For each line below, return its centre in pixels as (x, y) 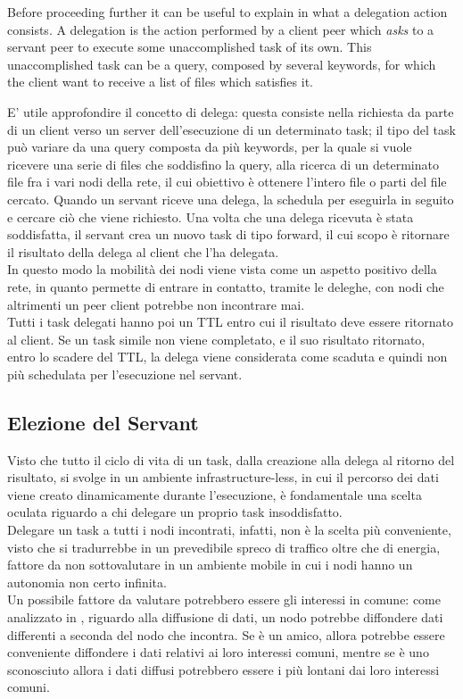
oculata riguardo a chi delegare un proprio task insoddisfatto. (175, 512)
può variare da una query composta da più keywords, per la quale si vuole (210, 147)
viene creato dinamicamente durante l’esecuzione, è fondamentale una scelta (215, 494)
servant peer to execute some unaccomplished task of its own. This (190, 47)
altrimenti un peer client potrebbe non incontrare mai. (156, 304)
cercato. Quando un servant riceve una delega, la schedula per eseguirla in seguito (231, 199)
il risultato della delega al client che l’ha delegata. (143, 251)
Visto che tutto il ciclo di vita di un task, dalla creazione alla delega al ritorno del (231, 459)
